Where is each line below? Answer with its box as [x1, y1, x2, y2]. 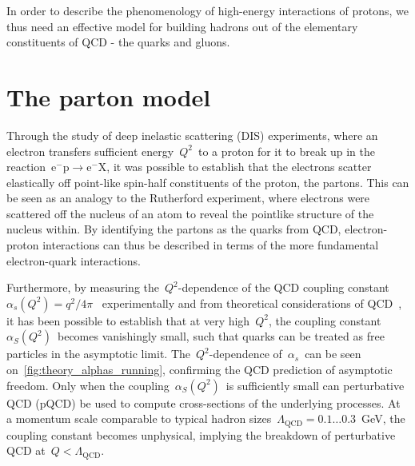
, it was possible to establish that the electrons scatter [106, 158, 372, 175]
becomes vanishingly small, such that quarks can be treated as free [57, 328, 385, 345]
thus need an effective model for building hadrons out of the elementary [6, 18, 358, 34]
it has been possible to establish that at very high [6, 312, 250, 329]
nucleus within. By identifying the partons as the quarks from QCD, [6, 221, 341, 237]
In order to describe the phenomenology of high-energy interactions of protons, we [6, 2, 409, 18]
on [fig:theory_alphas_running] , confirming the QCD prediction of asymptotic [6, 361, 393, 378]
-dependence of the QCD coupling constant [178, 279, 389, 296]
